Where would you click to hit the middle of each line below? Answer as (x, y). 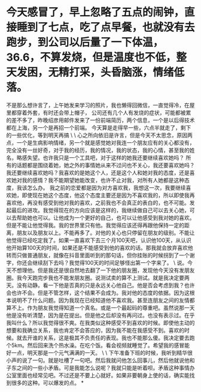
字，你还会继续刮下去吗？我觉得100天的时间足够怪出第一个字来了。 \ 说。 (97, 262)
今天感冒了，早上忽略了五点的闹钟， (95, 12)
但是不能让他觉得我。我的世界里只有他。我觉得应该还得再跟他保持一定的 (95, 225)
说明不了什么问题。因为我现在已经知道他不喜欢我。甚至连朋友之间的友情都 (103, 300)
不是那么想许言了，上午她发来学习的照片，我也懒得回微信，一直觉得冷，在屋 (100, 105)
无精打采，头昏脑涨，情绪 (111, 72)
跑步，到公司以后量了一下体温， (85, 42)
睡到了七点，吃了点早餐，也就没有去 (106, 27)
